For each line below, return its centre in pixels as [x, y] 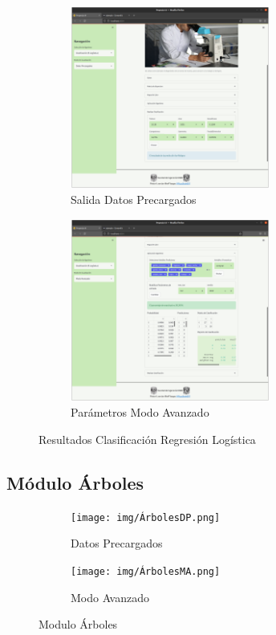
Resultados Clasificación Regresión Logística [147, 439]
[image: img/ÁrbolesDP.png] [146, 517]
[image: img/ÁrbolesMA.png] [146, 571]
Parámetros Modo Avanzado [140, 412]
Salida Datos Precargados [134, 199]
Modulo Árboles [78, 624]
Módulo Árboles [75, 482]
